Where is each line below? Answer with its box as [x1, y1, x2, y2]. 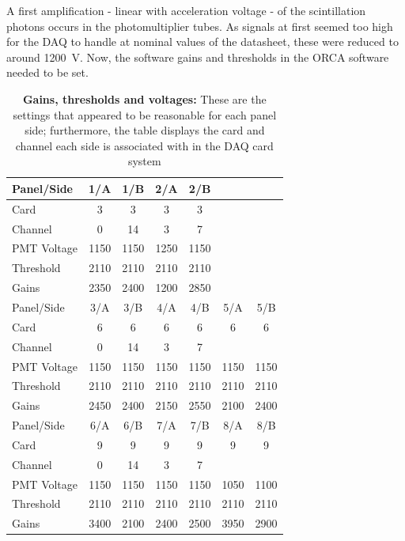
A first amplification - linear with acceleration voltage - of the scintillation [6, 2, 366, 18]
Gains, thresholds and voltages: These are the [22, 90, 267, 107]
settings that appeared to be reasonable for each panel [13, 106, 277, 123]
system [127, 153, 161, 169]
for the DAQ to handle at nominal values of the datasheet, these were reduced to [6, 33, 399, 50]
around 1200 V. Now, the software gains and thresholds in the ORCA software [6, 48, 389, 65]
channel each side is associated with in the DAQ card [15, 137, 274, 153]
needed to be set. [6, 64, 89, 81]
